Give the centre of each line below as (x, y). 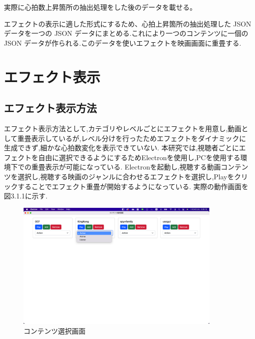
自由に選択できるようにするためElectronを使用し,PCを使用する (139, 157)
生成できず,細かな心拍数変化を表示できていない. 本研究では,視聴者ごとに (122, 148)
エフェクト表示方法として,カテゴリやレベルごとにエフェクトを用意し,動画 (123, 128)
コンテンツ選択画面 (55, 330)
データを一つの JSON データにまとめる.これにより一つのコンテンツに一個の (126, 33)
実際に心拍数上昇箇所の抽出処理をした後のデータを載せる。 (100, 7)
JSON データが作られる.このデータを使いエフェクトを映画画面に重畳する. (123, 42)
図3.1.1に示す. (26, 196)
